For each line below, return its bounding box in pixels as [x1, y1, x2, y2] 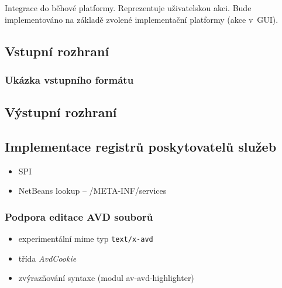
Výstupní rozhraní [5, 103, 117, 121]
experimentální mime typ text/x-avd [18, 232, 153, 245]
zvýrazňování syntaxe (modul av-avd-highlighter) [18, 272, 194, 284]
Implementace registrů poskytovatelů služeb [5, 137, 277, 155]
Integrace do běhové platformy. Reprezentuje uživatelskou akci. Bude [5, 2, 252, 13]
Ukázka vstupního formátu [5, 72, 134, 87]
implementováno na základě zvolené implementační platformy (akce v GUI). [5, 13, 278, 25]
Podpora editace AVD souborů [5, 209, 153, 224]
